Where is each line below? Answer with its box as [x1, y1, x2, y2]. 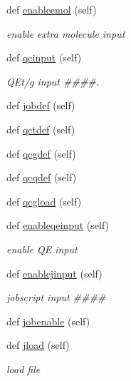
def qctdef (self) [6, 121, 75, 136]
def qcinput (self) [6, 50, 82, 65]
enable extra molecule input [6, 26, 125, 41]
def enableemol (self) [6, 2, 97, 16]
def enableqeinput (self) [6, 218, 110, 233]
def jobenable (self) [6, 313, 90, 328]
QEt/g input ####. [6, 73, 100, 88]
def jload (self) [6, 337, 70, 352]
